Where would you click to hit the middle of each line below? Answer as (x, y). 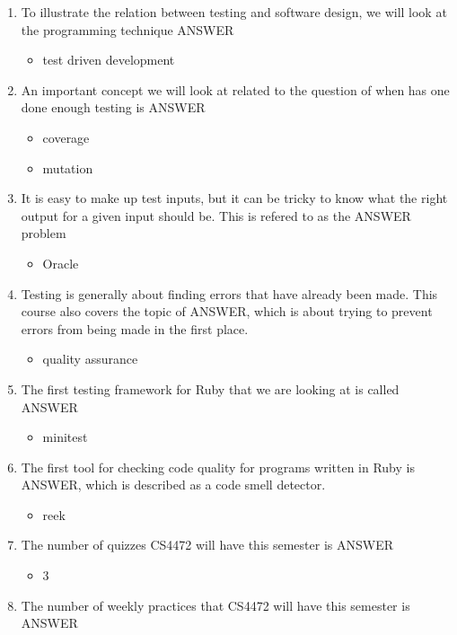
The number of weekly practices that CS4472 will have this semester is (215, 605)
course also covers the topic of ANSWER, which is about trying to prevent (227, 311)
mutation (68, 168)
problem (44, 233)
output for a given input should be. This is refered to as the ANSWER (216, 215)
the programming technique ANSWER (127, 29)
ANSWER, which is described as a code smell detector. (173, 485)
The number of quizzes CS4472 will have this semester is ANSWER (207, 545)
